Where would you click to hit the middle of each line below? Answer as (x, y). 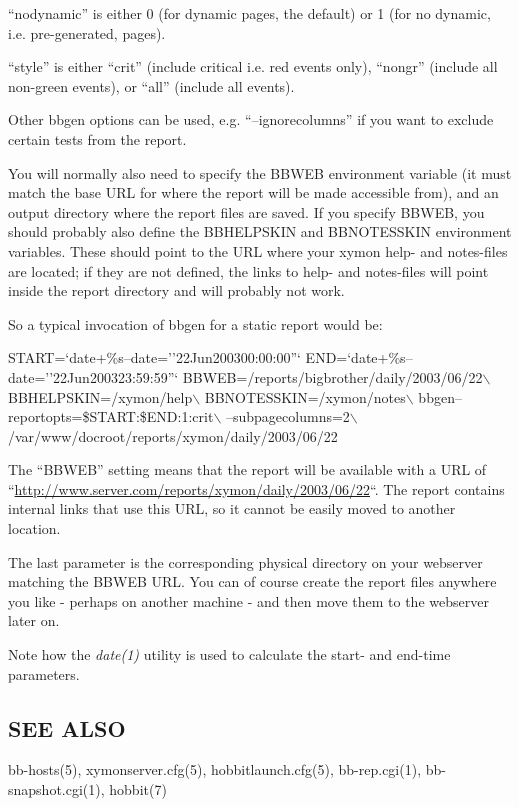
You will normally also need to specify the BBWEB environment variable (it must (260, 172)
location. (34, 528)
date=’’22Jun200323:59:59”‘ (93, 376)
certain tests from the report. (97, 138)
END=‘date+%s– (359, 357)
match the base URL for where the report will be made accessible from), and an (253, 192)
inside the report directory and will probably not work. (176, 290)
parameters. (44, 673)
